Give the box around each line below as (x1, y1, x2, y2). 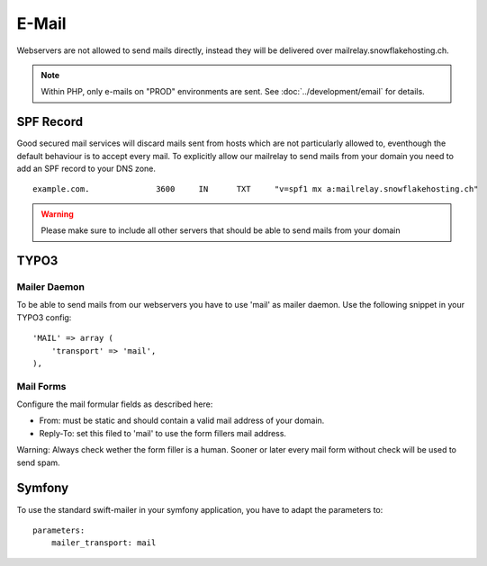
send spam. (16, 457, 60, 468)
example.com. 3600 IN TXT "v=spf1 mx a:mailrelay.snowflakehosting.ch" (32, 184, 479, 194)
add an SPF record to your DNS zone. (16, 163, 157, 175)
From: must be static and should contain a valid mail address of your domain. (39, 415, 325, 427)
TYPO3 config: (16, 311, 72, 323)
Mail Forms (16, 380, 67, 392)
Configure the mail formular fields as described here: (16, 399, 213, 409)
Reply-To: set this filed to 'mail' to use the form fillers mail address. (39, 427, 287, 438)
